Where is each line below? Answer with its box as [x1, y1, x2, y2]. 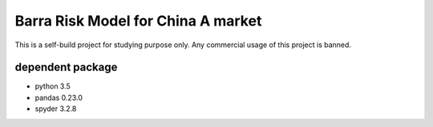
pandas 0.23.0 [34, 93, 83, 102]
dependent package [14, 61, 118, 74]
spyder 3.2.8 [34, 104, 77, 113]
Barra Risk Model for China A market [14, 12, 262, 30]
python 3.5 [34, 81, 71, 91]
